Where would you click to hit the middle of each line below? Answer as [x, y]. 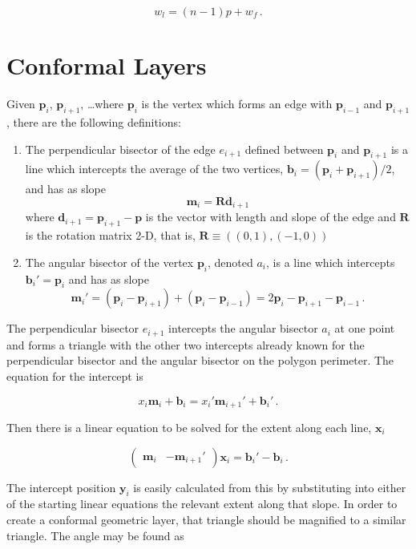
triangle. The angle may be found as [95, 535]
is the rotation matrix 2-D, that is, [110, 235]
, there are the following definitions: [94, 121]
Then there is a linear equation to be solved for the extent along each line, [189, 428]
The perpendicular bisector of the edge [120, 149]
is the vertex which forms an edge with [237, 104]
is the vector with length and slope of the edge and [271, 217]
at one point [365, 328]
